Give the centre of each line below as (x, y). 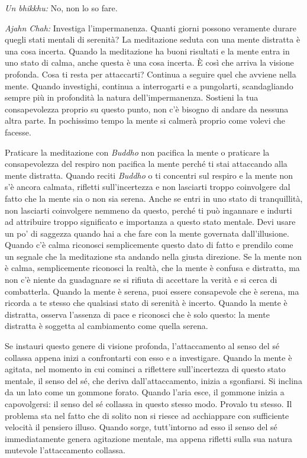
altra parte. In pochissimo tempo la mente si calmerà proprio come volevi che (145, 120)
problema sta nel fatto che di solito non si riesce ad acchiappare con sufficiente (147, 415)
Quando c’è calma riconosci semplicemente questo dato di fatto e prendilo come (149, 245)
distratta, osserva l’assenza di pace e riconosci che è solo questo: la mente (137, 314)
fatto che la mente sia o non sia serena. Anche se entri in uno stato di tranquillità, (154, 198)
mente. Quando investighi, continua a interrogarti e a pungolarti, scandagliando (149, 86)
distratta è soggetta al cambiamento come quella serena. (106, 326)
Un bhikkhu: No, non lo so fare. (61, 8)
